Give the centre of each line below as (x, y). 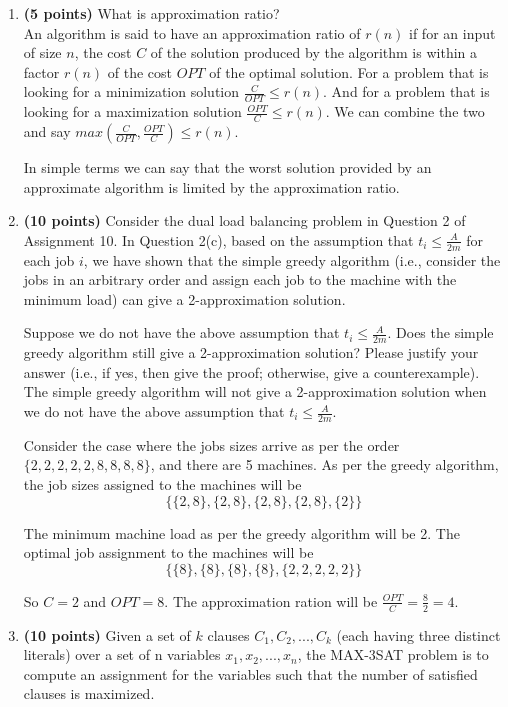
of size (42, 52)
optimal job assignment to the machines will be (168, 552)
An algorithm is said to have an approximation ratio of (192, 32)
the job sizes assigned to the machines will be (162, 484)
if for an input (452, 32)
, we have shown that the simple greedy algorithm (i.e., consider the (292, 259)
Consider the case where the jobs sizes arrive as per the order (211, 444)
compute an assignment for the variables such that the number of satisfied (250, 673)
